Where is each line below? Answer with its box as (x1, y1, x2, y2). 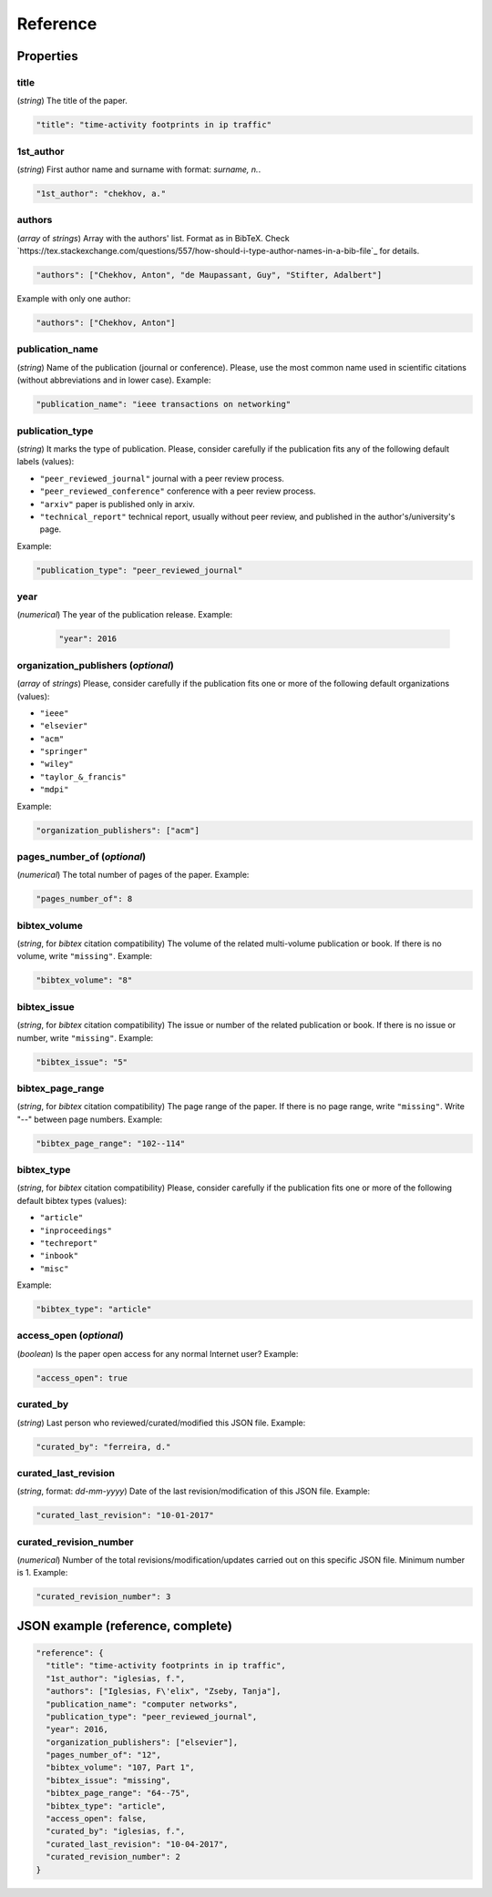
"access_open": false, (46, 1813, 148, 1824)
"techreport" (39, 1238, 98, 1248)
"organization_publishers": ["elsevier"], (46, 1737, 239, 1748)
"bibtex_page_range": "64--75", (46, 1788, 190, 1799)
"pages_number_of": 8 (36, 893, 133, 904)
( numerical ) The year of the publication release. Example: (16, 609, 233, 620)
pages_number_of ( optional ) (16, 850, 146, 862)
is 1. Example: (16, 1567, 68, 1578)
